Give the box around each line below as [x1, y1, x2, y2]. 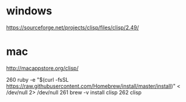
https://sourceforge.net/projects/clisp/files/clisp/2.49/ [6, 24, 139, 31]
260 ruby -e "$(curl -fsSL [6, 76, 69, 83]
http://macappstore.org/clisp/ [6, 64, 79, 72]
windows [6, 4, 52, 18]
